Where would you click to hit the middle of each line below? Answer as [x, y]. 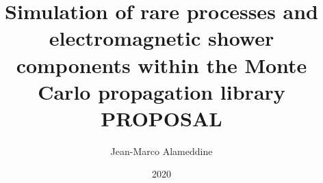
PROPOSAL [161, 118]
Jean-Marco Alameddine [161, 151]
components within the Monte [161, 65]
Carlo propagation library [161, 91]
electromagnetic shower [161, 38]
